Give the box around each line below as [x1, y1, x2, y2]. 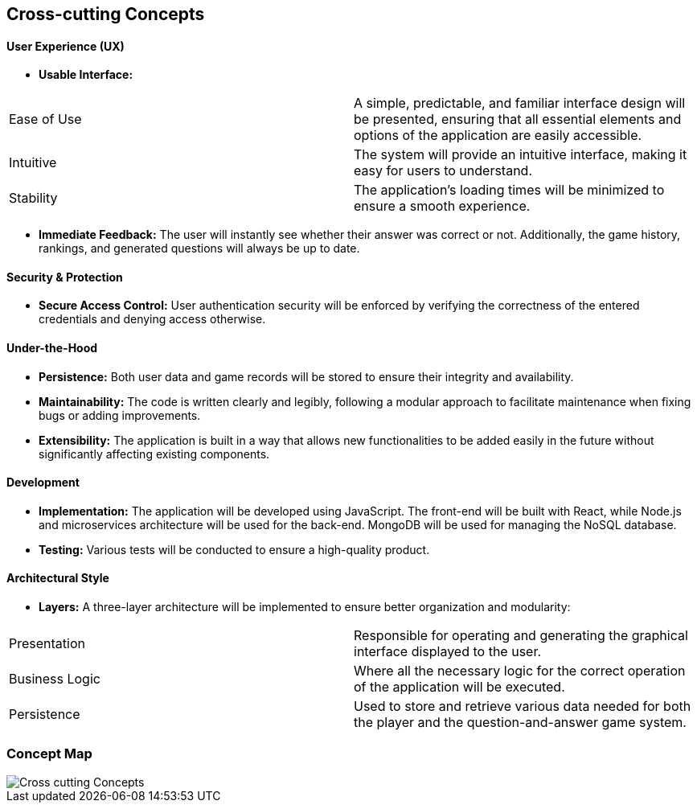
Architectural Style [6, 571, 109, 585]
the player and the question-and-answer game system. [354, 714, 687, 731]
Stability [9, 190, 58, 207]
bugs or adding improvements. [39, 408, 201, 422]
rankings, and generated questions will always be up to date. [39, 241, 360, 256]
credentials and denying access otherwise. [39, 312, 266, 326]
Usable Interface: [39, 68, 133, 82]
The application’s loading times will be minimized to [354, 182, 665, 199]
